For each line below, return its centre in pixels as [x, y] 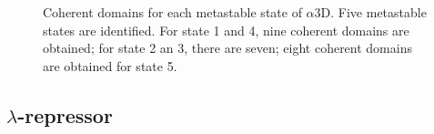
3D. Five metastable [370, 12]
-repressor [65, 114]
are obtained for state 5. [110, 65]
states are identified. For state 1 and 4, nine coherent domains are [226, 30]
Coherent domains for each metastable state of [172, 12]
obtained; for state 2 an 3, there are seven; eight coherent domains [227, 48]
